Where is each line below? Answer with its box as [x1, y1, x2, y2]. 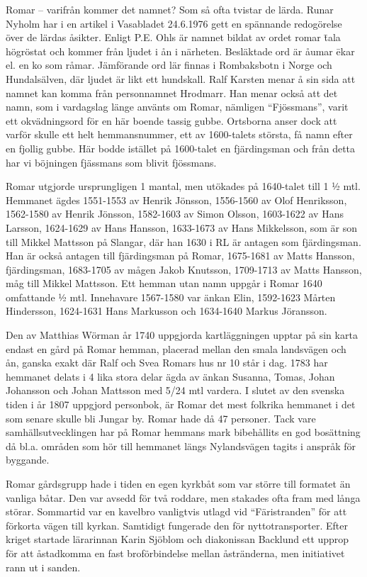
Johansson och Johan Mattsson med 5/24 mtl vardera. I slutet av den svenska [6, 383, 345, 398]
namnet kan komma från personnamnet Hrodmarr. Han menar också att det [6, 85, 338, 100]
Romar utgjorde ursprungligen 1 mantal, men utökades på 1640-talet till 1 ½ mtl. [6, 179, 361, 194]
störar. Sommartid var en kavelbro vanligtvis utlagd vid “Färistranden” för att [6, 504, 347, 519]
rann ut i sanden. [6, 559, 81, 574]
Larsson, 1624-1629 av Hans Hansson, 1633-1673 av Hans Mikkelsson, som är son [6, 220, 358, 235]
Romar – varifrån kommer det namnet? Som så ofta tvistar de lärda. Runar [6, 2, 334, 16]
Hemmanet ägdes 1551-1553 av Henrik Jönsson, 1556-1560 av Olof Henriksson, [6, 192, 347, 207]
